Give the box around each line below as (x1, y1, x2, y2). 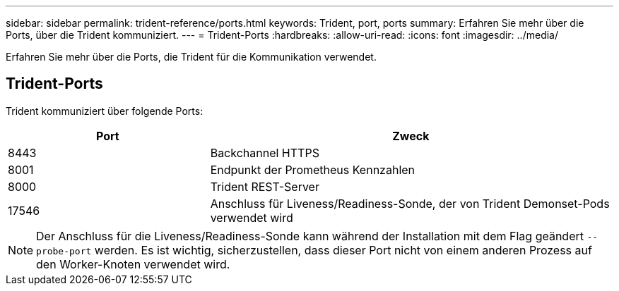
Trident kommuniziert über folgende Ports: (6, 104, 204, 117)
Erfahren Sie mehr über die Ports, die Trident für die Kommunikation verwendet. (6, 51, 377, 63)
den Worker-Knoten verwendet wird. (36, 256, 230, 271)
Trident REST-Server (210, 179, 319, 194)
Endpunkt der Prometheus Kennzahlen (210, 162, 415, 177)
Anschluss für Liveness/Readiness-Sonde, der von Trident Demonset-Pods (210, 196, 610, 211)
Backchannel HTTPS (210, 145, 319, 160)
